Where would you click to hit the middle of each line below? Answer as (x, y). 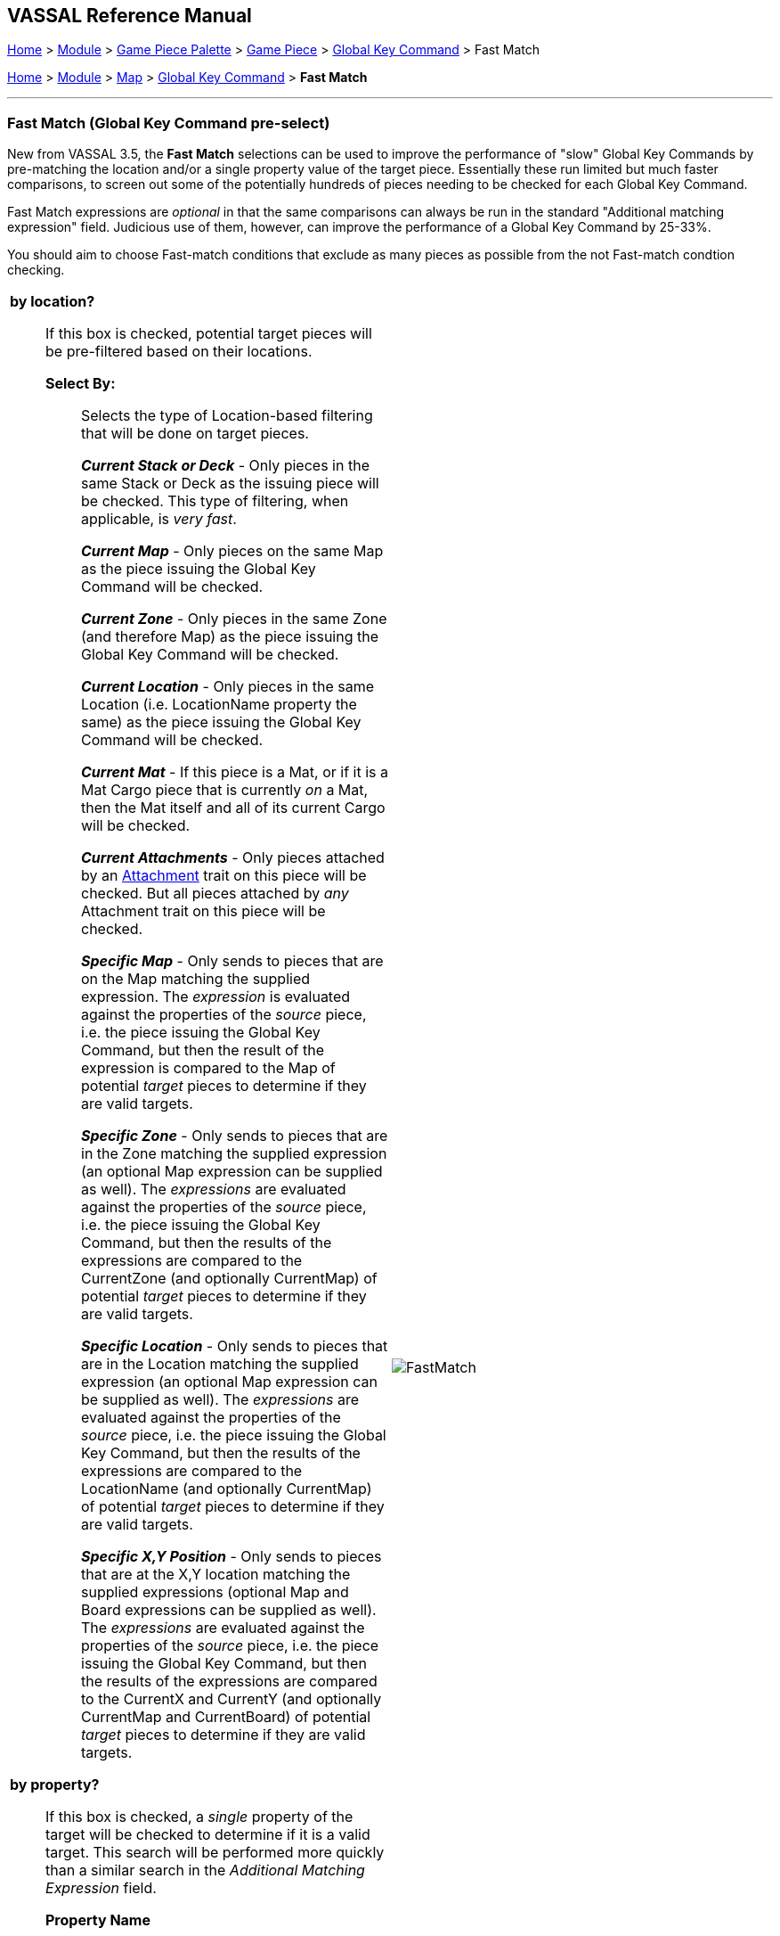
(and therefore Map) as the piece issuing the (230, 637)
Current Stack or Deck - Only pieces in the (225, 466)
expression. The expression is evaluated (216, 997)
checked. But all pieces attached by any (215, 894)
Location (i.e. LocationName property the (219, 705)
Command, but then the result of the (203, 1050)
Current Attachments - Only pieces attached (233, 858)
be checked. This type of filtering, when (215, 501)
